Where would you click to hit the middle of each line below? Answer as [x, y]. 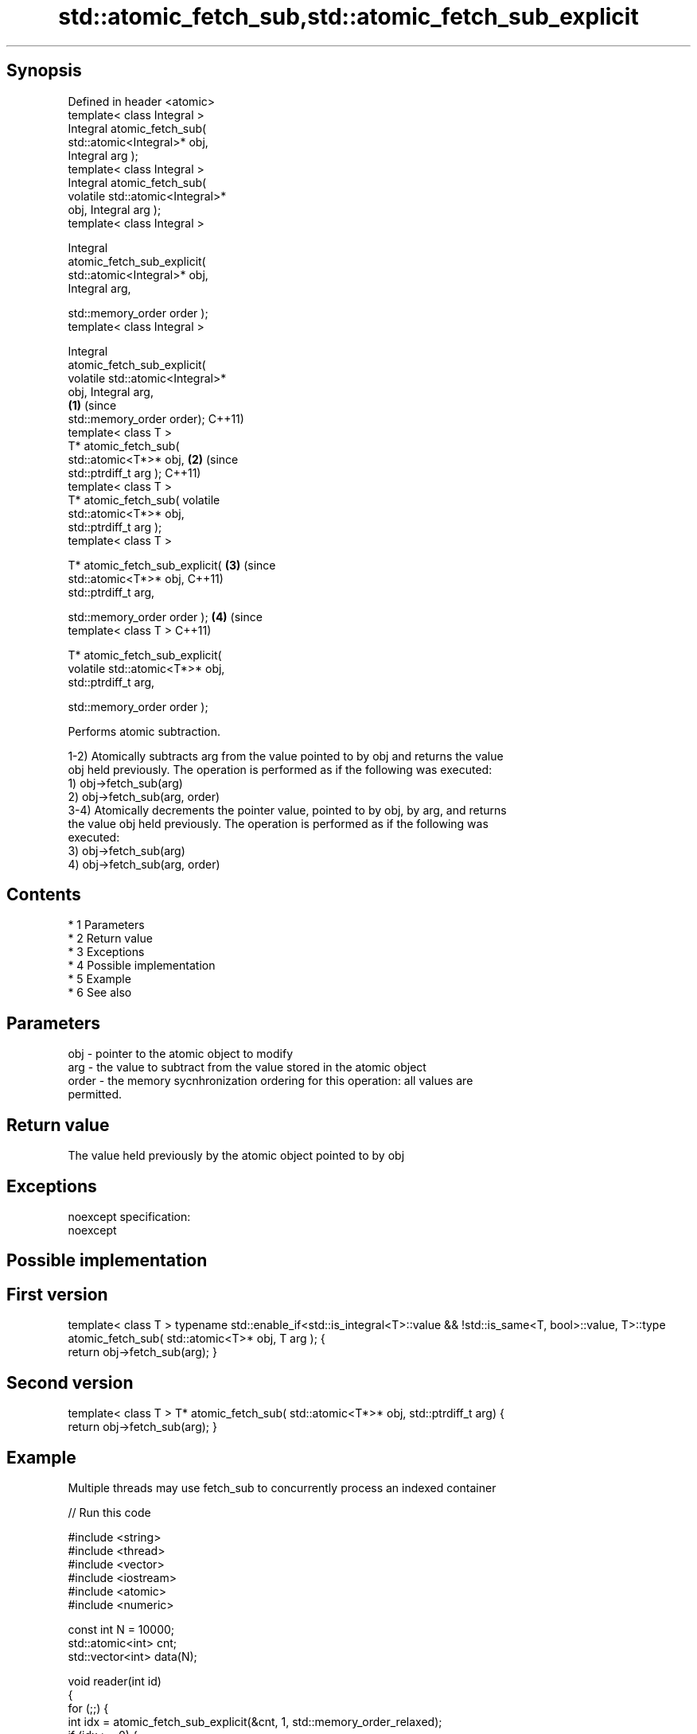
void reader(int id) [115, 1681]
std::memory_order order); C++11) [156, 418]
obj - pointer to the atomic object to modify [181, 1054]
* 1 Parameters [106, 925]
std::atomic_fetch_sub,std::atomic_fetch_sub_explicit [348, 17]
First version [57, 1294]
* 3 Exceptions [106, 952]
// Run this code [109, 1512]
